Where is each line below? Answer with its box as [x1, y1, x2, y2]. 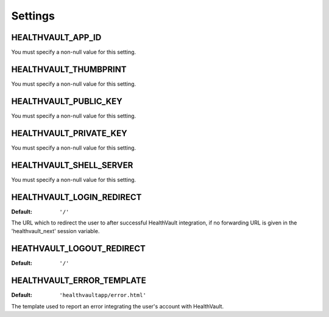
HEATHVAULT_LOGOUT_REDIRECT [11, 243, 146, 254]
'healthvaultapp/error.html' [59, 292, 146, 299]
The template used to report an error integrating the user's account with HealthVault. [11, 302, 224, 310]
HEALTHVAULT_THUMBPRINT [11, 64, 127, 74]
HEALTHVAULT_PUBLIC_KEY [11, 96, 123, 106]
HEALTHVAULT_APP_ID [11, 32, 102, 43]
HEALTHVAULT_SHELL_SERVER [11, 160, 133, 170]
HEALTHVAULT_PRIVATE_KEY [11, 128, 127, 138]
